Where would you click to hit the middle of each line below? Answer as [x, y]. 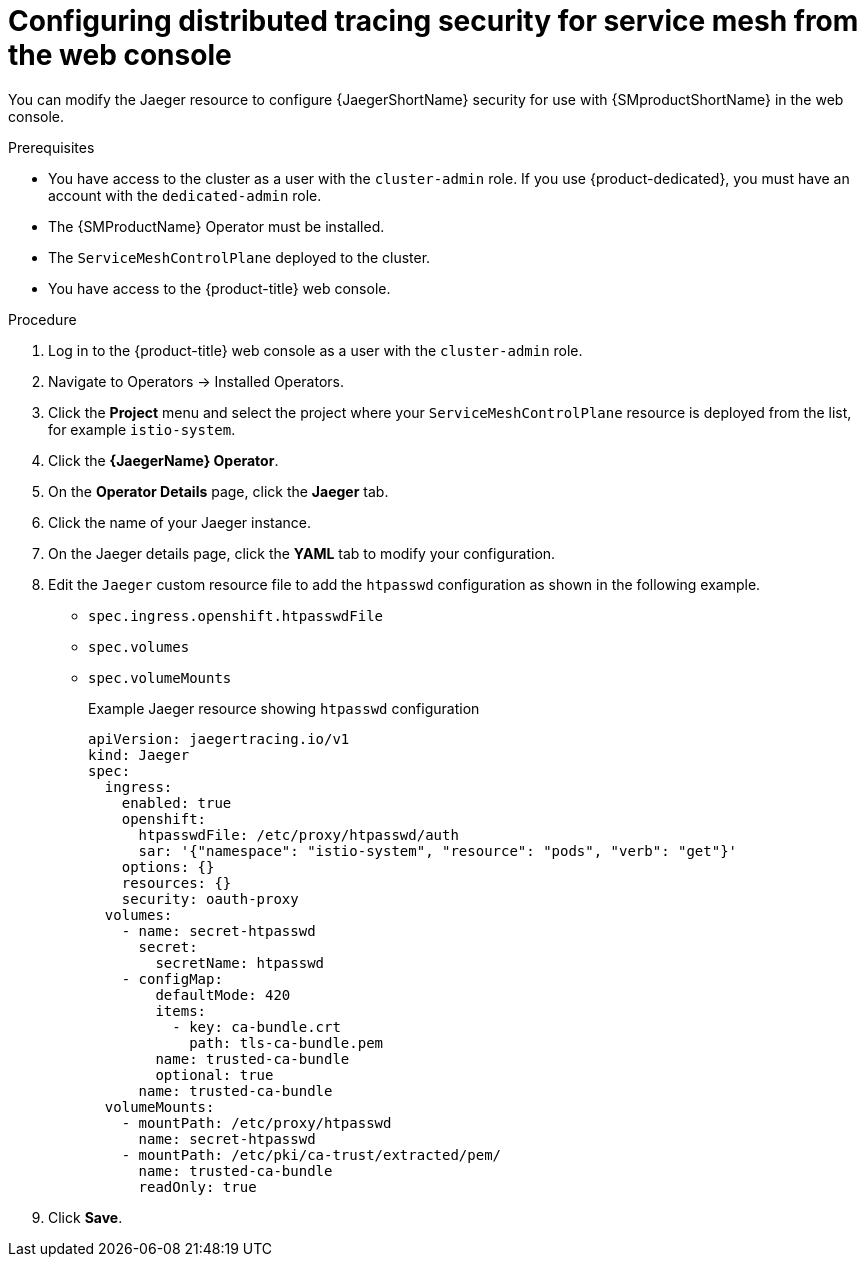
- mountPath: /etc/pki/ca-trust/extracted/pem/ [311, 1154]
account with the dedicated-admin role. [185, 195]
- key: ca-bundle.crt [256, 1026]
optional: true [214, 1074]
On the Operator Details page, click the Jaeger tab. [218, 491]
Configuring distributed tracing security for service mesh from [433, 21]
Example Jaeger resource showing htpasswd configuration [284, 708]
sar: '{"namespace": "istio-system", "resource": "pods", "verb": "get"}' [438, 850]
